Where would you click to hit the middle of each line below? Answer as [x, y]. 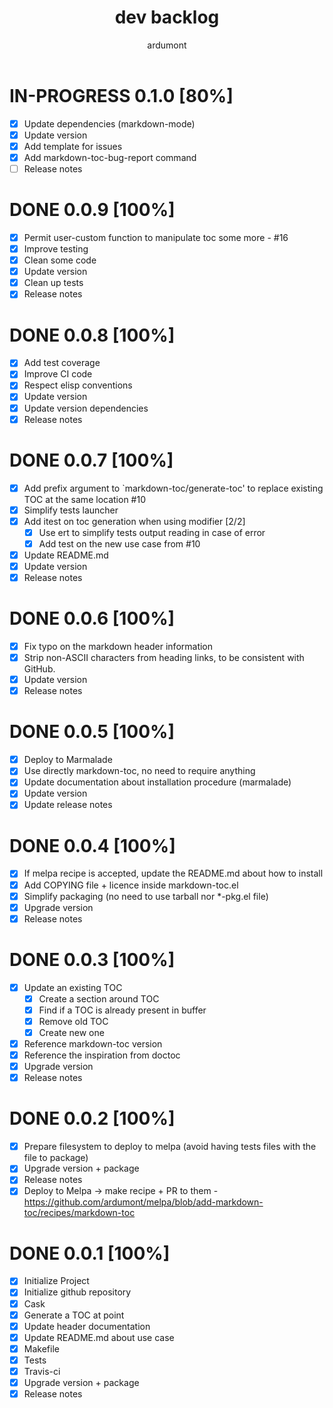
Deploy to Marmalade [68, 760]
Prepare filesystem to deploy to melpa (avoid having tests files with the [170, 1147]
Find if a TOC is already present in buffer [122, 1010]
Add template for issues [73, 146]
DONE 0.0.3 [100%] [92, 959]
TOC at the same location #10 [84, 499]
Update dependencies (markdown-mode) [109, 123]
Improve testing [56, 249]
